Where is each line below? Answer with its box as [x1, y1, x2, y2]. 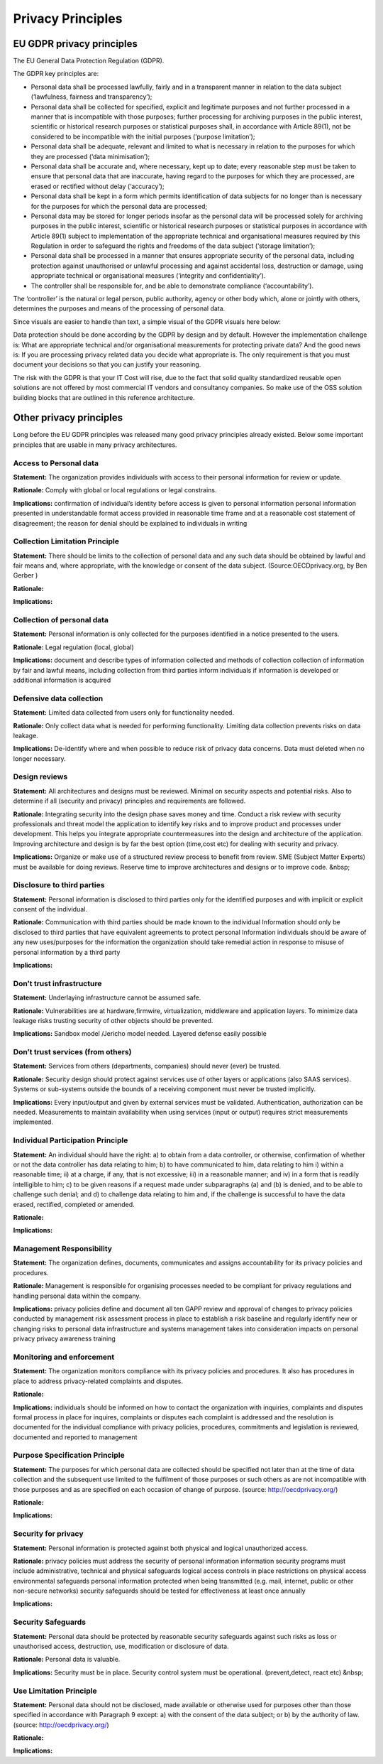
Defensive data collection [13, 693, 104, 703]
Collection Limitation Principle [13, 536, 120, 546]
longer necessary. [13, 754, 67, 763]
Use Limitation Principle [13, 1686, 97, 1696]
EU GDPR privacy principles [13, 38, 138, 50]
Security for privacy [13, 1529, 84, 1539]
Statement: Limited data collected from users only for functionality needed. [13, 708, 234, 717]
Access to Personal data [13, 458, 99, 468]
